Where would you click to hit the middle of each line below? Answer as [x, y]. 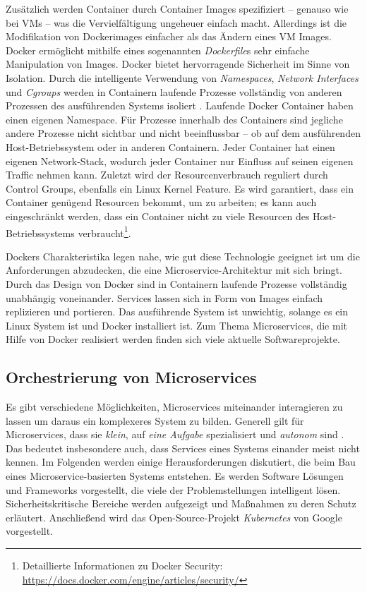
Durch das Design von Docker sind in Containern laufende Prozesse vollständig [176, 283]
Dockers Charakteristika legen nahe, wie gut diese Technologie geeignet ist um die [183, 256]
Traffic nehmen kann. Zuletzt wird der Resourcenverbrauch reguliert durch [167, 175]
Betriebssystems [40, 232]
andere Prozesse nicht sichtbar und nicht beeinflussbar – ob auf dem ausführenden [183, 133]
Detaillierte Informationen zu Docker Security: [122, 566]
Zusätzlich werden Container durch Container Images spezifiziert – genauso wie [177, 8]
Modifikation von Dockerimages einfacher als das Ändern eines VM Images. [169, 36]
